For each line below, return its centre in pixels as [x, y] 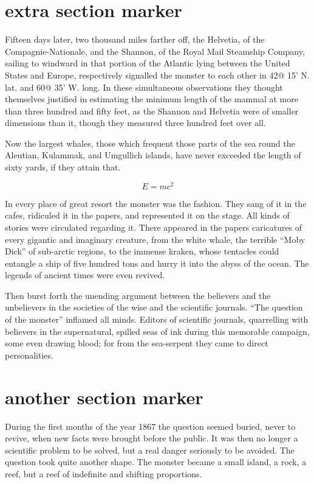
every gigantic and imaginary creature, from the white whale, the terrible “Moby [155, 239]
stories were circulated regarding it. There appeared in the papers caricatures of [154, 227]
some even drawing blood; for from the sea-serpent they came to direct [137, 343]
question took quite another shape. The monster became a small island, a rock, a [156, 462]
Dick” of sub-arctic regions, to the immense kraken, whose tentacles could [142, 251]
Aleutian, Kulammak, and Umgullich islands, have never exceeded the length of [153, 155]
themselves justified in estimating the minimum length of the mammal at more [152, 99]
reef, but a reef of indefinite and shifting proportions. [104, 473]
